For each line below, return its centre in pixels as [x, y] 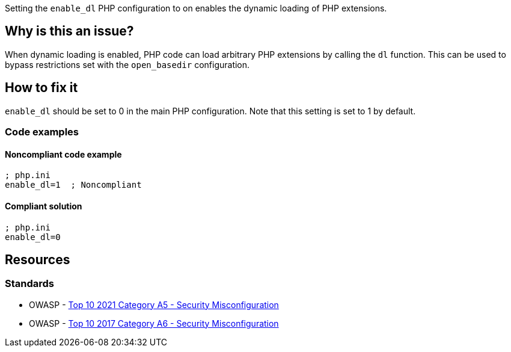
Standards [30, 284]
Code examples [42, 132]
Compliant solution [44, 206]
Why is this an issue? [69, 31]
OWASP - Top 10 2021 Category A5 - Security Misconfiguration [154, 304]
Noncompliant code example [63, 154]
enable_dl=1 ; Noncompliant [73, 185]
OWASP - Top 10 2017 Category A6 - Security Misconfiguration [154, 323]
